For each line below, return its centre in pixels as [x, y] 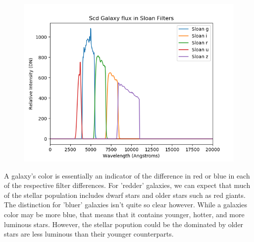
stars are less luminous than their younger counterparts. [89, 234]
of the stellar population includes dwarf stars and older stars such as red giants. [125, 195]
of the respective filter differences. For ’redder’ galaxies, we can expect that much [127, 185]
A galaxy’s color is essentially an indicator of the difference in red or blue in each [127, 175]
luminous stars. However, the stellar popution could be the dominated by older [124, 224]
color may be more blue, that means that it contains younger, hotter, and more [124, 214]
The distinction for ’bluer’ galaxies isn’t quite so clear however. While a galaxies [126, 205]
